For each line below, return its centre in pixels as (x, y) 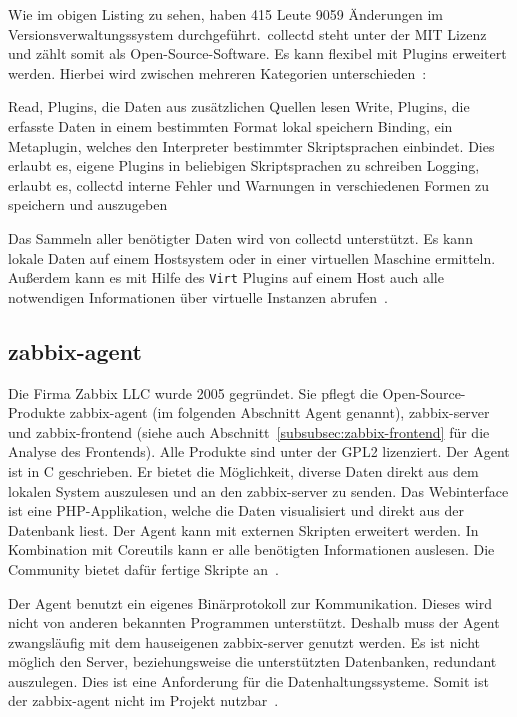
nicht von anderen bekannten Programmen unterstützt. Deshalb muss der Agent (254, 622)
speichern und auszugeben (88, 204)
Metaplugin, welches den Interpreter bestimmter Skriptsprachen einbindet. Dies (251, 145)
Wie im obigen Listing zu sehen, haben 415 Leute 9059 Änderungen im (225, 14)
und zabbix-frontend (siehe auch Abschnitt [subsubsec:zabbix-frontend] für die (249, 431)
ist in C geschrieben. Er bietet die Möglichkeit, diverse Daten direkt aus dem (243, 470)
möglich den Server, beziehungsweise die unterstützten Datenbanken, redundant (252, 661)
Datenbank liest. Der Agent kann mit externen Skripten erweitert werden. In (243, 529)
